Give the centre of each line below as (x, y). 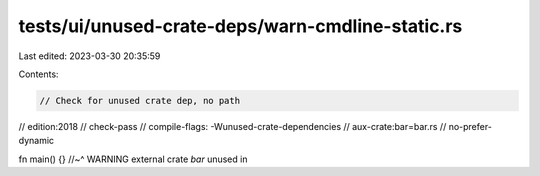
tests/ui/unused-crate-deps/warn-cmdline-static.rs (240, 26)
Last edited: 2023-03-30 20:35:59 (89, 56)
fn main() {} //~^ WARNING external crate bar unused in (133, 159)
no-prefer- (470, 126)
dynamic (36, 141)
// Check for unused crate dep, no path (139, 100)
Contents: (38, 74)
